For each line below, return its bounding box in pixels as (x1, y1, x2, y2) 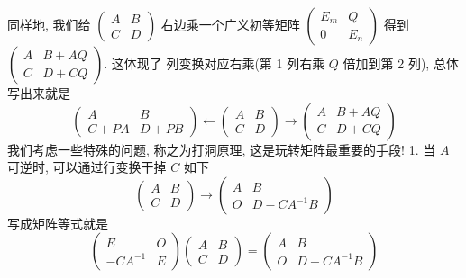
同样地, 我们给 (7, 15, 91, 33)
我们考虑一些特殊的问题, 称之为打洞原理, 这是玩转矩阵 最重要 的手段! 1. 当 (7, 139, 436, 158)
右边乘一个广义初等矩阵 (160, 15, 300, 33)
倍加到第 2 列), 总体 (343, 54, 459, 72)
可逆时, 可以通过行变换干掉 (7, 157, 167, 176)
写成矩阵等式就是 (7, 213, 108, 232)
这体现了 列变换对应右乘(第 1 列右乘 (111, 54, 325, 72)
